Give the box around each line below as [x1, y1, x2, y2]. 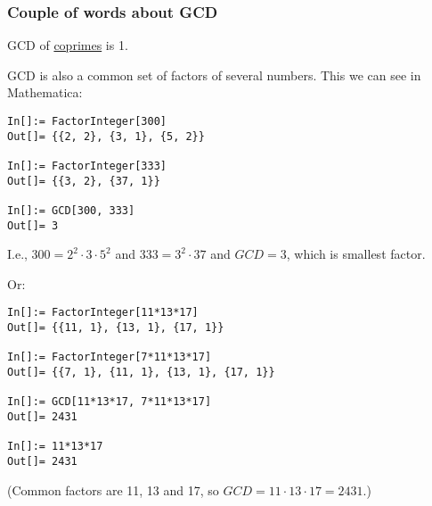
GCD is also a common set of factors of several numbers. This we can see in [7, 65, 421, 84]
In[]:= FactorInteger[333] [7, 159, 167, 172]
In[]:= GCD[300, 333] [7, 203, 135, 217]
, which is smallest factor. [286, 245, 426, 263]
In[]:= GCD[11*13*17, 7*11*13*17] [7, 395, 212, 409]
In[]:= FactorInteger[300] [7, 115, 167, 128]
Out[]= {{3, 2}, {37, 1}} [7, 174, 160, 187]
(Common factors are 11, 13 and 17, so [7, 480, 219, 499]
